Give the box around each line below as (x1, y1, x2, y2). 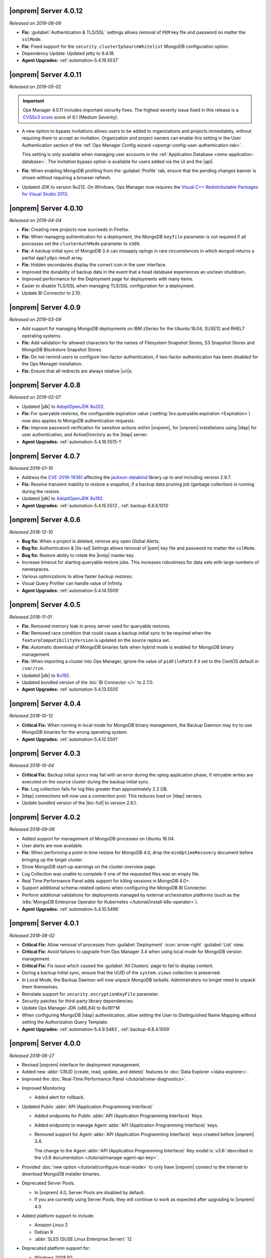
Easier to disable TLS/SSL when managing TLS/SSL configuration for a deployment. (22, 283, 195, 289)
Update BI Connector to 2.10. (22, 290, 81, 296)
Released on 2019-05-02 (9, 84, 61, 90)
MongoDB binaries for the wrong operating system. (22, 729, 128, 735)
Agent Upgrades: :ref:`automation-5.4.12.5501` (22, 736, 119, 742)
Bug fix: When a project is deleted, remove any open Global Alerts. (22, 538, 160, 544)
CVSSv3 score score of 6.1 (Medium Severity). (23, 114, 118, 120)
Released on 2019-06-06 (9, 20, 62, 26)
